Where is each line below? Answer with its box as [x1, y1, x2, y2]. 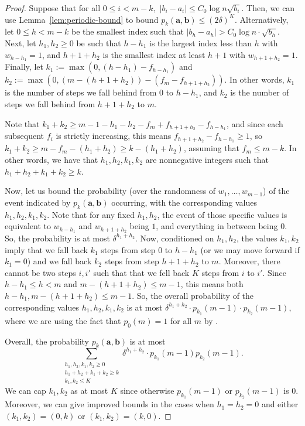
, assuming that [183, 142, 239, 154]
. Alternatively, [235, 13, 289, 25]
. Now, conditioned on [135, 231, 214, 244]
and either [261, 398, 299, 410]
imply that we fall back [5, 243, 88, 255]
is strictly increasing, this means [56, 129, 172, 142]
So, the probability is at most [5, 231, 110, 244]
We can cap [5, 384, 46, 397]
